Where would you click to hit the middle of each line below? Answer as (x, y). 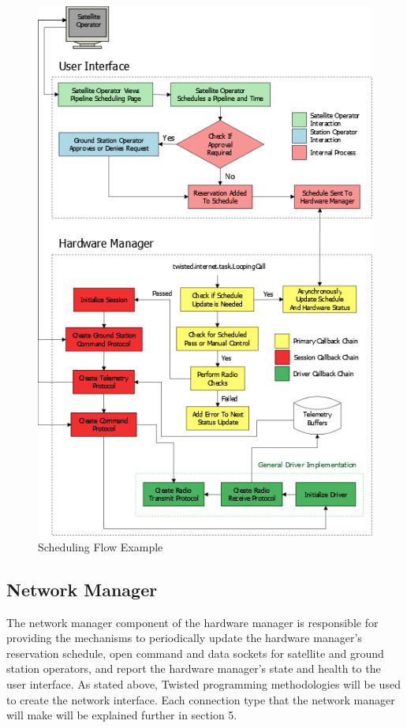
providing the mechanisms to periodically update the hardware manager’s (184, 638)
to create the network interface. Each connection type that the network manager (201, 699)
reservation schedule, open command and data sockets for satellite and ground (195, 653)
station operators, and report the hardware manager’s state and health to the (194, 668)
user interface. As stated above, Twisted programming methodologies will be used (203, 683)
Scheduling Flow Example (101, 546)
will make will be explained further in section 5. (122, 715)
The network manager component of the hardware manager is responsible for (192, 622)
